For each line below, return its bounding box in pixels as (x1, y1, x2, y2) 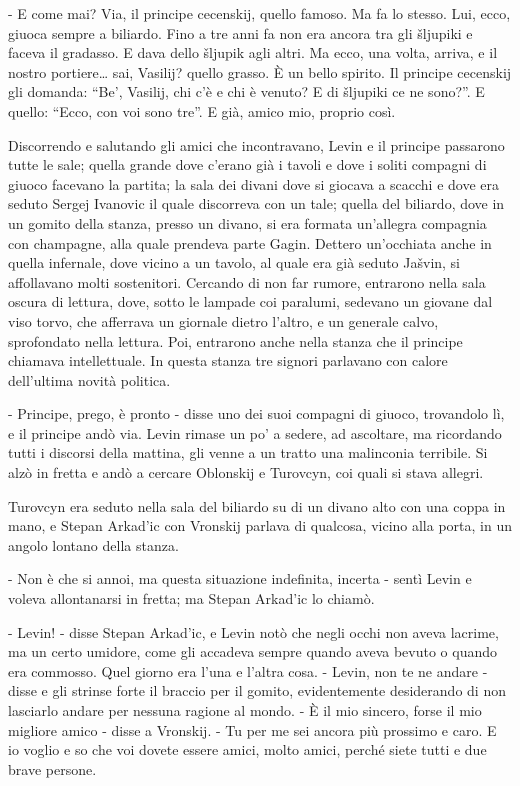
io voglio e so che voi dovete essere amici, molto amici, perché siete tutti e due (8, 739, 487, 760)
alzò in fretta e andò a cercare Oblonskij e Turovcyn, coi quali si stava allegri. (8, 462, 484, 483)
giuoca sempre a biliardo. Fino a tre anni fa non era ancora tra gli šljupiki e (8, 22, 473, 43)
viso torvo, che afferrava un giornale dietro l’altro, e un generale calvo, (8, 310, 439, 331)
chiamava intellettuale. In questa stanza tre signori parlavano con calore (8, 350, 448, 371)
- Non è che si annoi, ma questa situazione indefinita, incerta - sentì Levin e (8, 568, 472, 589)
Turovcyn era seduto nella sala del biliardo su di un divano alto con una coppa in (8, 495, 506, 516)
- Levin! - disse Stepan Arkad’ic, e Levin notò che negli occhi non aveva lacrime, (8, 621, 499, 642)
